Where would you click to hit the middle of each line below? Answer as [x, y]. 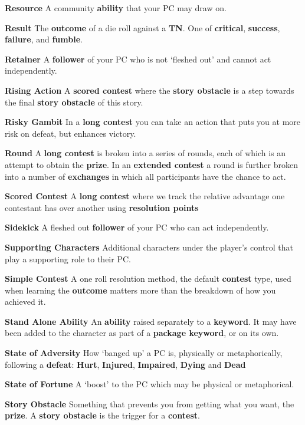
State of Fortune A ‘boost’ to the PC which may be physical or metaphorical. [150, 384]
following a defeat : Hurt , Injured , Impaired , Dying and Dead [125, 364]
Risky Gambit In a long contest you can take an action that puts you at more [153, 122]
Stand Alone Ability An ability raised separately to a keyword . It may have [151, 321]
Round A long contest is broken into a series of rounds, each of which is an [145, 153]
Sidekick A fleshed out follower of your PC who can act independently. [137, 227]
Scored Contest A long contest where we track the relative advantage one [145, 196]
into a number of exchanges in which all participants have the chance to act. [145, 176]
